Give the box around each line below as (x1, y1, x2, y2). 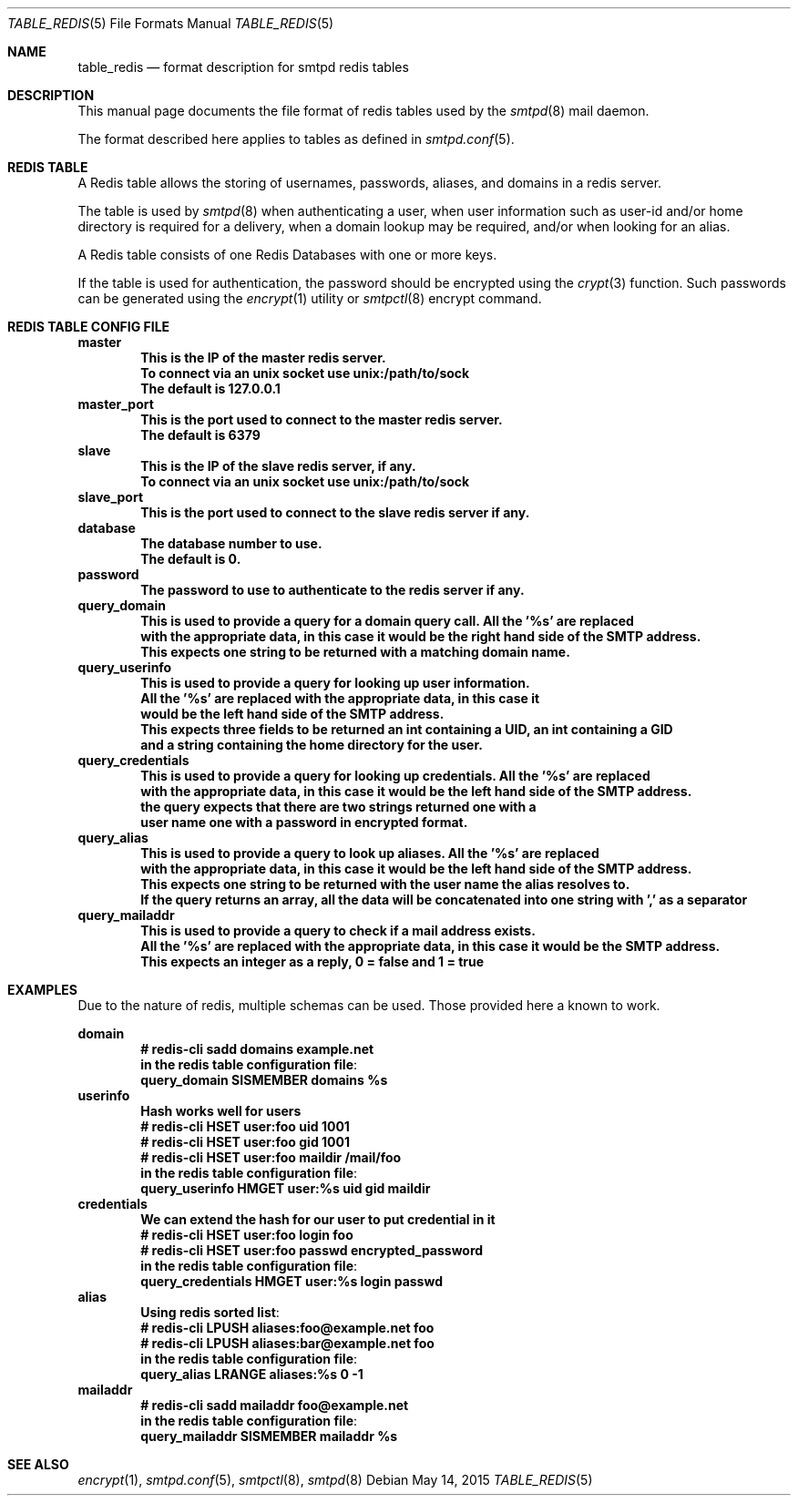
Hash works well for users (140, 1103, 302, 1119)
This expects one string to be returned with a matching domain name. (140, 644, 570, 659)
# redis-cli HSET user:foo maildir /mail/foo (140, 1150, 402, 1165)
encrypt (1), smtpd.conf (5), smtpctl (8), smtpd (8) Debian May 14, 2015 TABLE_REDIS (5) (77, 1472, 593, 1488)
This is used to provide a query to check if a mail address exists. (140, 923, 536, 938)
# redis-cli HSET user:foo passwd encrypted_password (140, 1242, 484, 1258)
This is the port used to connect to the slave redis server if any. (140, 505, 530, 520)
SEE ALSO (7, 1457, 69, 1472)
